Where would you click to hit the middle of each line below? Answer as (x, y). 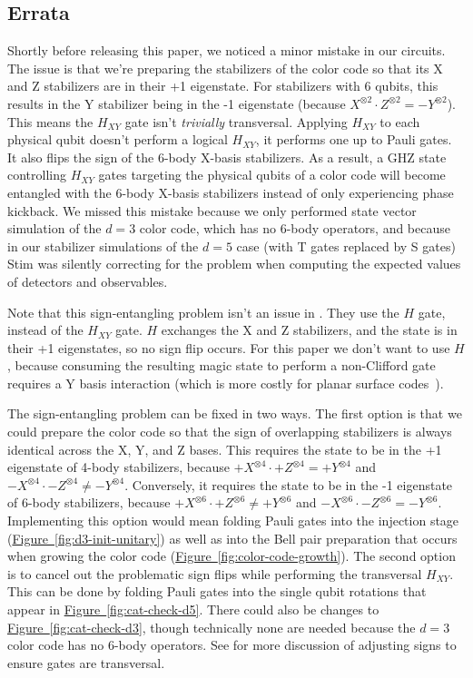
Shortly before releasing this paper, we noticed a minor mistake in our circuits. (227, 50)
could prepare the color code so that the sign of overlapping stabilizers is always (230, 432)
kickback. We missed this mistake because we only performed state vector (212, 210)
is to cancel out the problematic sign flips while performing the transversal (215, 573)
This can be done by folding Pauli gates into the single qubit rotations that (217, 591)
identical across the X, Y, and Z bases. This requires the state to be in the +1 (225, 449)
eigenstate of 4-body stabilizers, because (118, 467)
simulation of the (54, 228)
